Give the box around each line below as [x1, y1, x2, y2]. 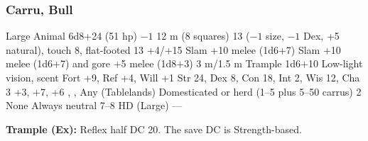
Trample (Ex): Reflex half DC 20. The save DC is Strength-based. [6, 121, 302, 136]
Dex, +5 [303, 28, 340, 43]
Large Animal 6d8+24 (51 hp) [6, 28, 137, 43]
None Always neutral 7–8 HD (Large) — [6, 98, 183, 113]
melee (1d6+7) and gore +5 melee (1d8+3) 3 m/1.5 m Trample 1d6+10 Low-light [6, 56, 363, 71]
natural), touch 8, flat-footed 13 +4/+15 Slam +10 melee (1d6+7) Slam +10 [6, 42, 341, 57]
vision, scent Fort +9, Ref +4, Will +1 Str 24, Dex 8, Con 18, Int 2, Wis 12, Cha [6, 70, 360, 84]
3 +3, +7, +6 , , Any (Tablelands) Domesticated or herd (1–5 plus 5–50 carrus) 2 [6, 84, 362, 98]
